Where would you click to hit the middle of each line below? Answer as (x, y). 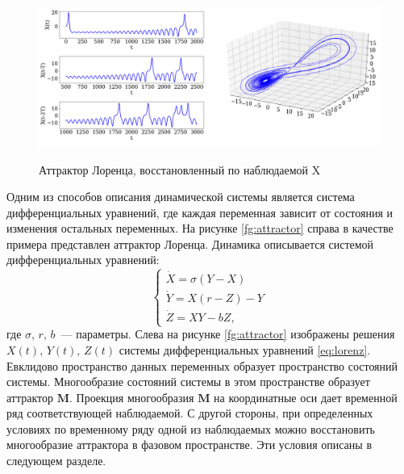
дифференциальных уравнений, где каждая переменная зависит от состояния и (200, 212)
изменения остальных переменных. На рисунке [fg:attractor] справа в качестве (200, 228)
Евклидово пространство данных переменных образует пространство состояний (202, 365)
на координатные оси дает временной (306, 397)
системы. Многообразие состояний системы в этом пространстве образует (188, 382)
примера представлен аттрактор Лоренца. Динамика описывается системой (190, 243)
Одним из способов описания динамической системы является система (181, 197)
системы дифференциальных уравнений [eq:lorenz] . (245, 349)
